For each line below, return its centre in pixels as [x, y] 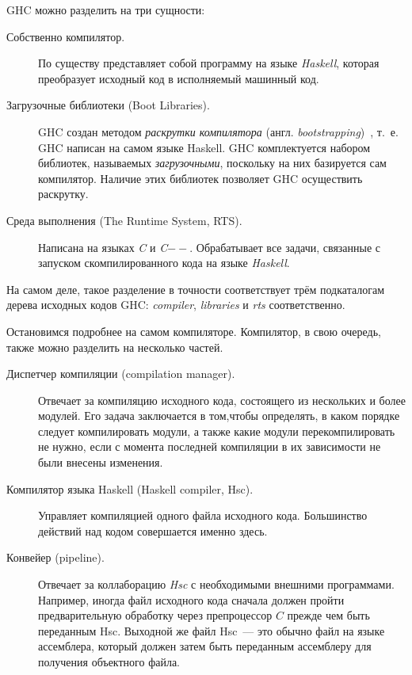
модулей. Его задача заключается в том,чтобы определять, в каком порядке [219, 416]
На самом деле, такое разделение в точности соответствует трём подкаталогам [196, 289]
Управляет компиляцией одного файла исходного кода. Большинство [203, 515]
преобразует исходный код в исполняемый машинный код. [179, 78]
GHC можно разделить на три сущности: [106, 10]
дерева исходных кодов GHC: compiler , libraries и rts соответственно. [176, 305]
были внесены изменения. [101, 462]
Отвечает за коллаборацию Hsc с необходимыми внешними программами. [216, 584]
